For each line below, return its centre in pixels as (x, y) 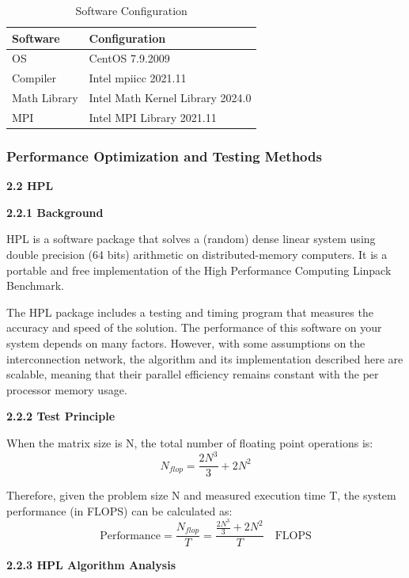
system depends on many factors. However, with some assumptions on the (186, 343)
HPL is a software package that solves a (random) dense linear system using (191, 239)
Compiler (34, 78)
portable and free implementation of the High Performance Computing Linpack (199, 270)
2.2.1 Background (55, 212)
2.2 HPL (30, 186)
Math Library (45, 98)
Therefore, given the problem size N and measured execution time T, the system (201, 495)
